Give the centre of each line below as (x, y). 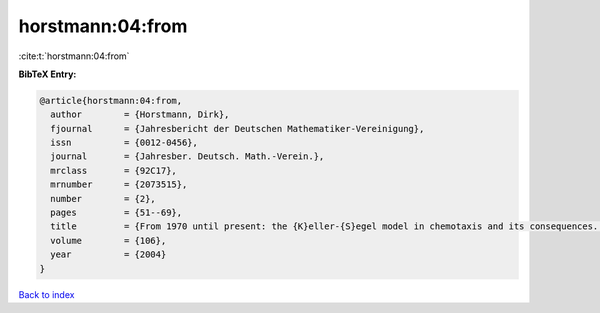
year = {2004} (108, 254)
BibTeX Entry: (47, 74)
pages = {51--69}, (116, 213)
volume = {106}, (108, 240)
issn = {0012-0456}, (124, 143)
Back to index (46, 294)
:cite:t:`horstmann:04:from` (74, 56)
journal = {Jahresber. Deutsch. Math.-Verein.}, (187, 156)
